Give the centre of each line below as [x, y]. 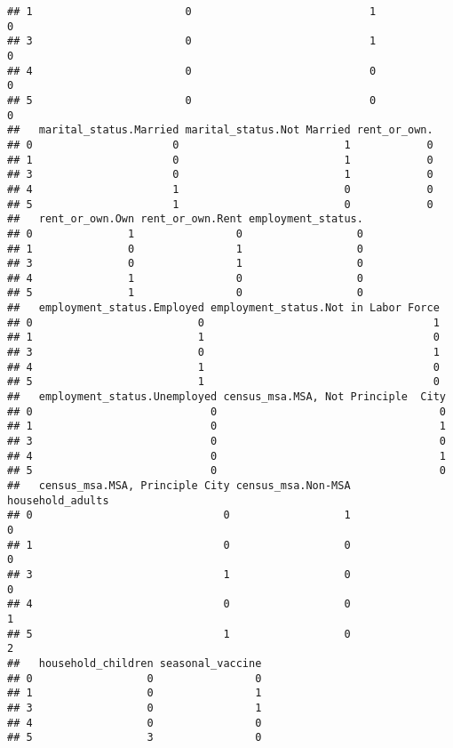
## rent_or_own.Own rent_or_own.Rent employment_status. [185, 219]
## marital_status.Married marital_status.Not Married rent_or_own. [220, 130]
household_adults [58, 500]
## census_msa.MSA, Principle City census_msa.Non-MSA [179, 486]
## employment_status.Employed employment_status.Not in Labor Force [223, 308]
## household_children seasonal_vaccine [135, 663]
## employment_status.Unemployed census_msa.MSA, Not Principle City [226, 397]
